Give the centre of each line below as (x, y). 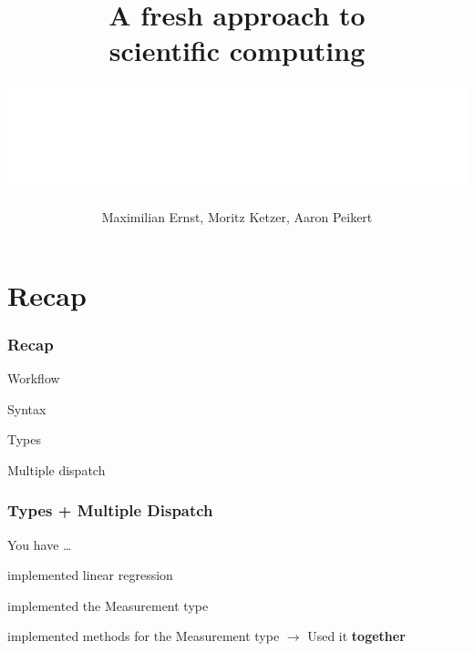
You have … (40, 544)
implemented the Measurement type (108, 605)
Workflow (34, 378)
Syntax (27, 408)
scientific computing (237, 51)
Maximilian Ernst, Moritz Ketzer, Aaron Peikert (237, 217)
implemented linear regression (90, 575)
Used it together (356, 636)
